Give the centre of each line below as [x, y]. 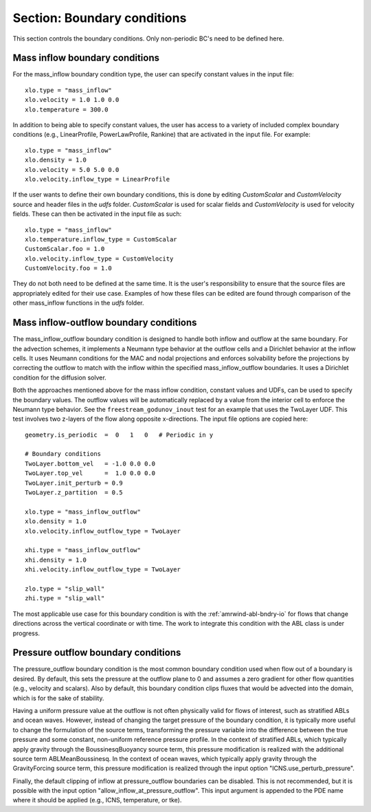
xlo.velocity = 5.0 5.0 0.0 [72, 169]
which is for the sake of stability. [58, 698]
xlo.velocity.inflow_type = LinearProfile [98, 179]
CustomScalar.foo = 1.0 [65, 249]
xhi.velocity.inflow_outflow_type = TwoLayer [103, 570]
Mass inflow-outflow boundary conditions [105, 323]
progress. [26, 633]
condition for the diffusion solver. [59, 377]
